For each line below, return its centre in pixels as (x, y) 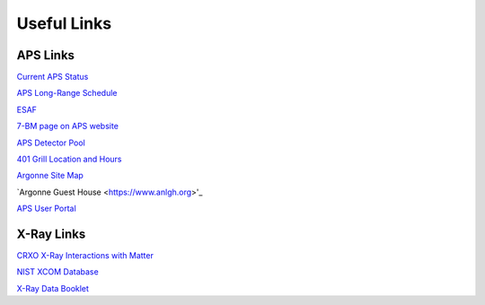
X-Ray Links (51, 234)
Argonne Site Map (50, 176)
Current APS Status (53, 77)
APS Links (46, 55)
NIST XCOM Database (57, 272)
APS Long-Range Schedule (67, 93)
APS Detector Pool (51, 143)
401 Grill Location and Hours (69, 159)
